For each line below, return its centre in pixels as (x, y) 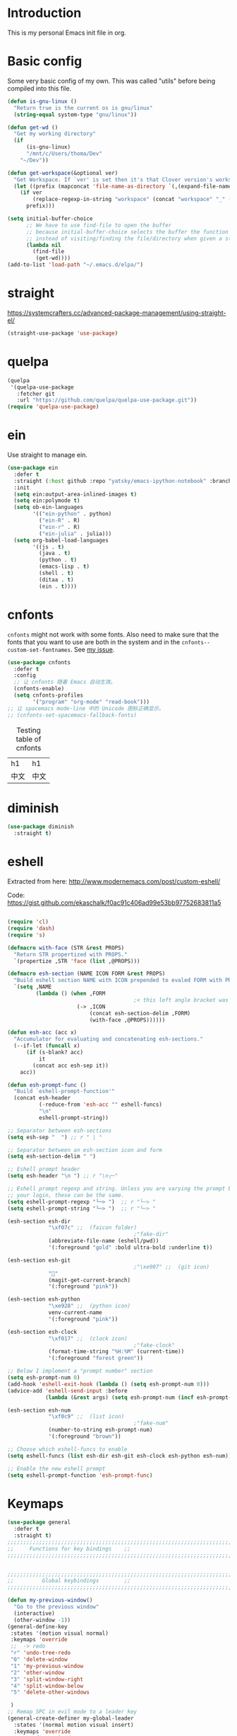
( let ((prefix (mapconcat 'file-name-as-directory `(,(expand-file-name (123, 186)
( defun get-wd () (33, 127)
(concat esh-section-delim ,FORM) (140, 1013)
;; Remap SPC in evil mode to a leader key (72, 1712)
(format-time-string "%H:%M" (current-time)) (116, 1352)
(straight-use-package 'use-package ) (63, 333)
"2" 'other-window (37, 1672)
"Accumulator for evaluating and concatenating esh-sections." (108, 1039)
